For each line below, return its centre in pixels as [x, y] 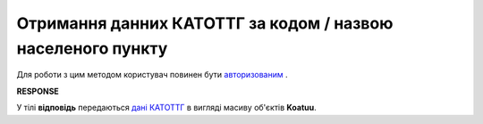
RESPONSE [38, 91]
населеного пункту [92, 48]
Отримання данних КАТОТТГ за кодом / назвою [205, 23]
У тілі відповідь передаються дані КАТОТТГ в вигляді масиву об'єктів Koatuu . [166, 108]
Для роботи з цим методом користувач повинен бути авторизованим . [152, 75]
